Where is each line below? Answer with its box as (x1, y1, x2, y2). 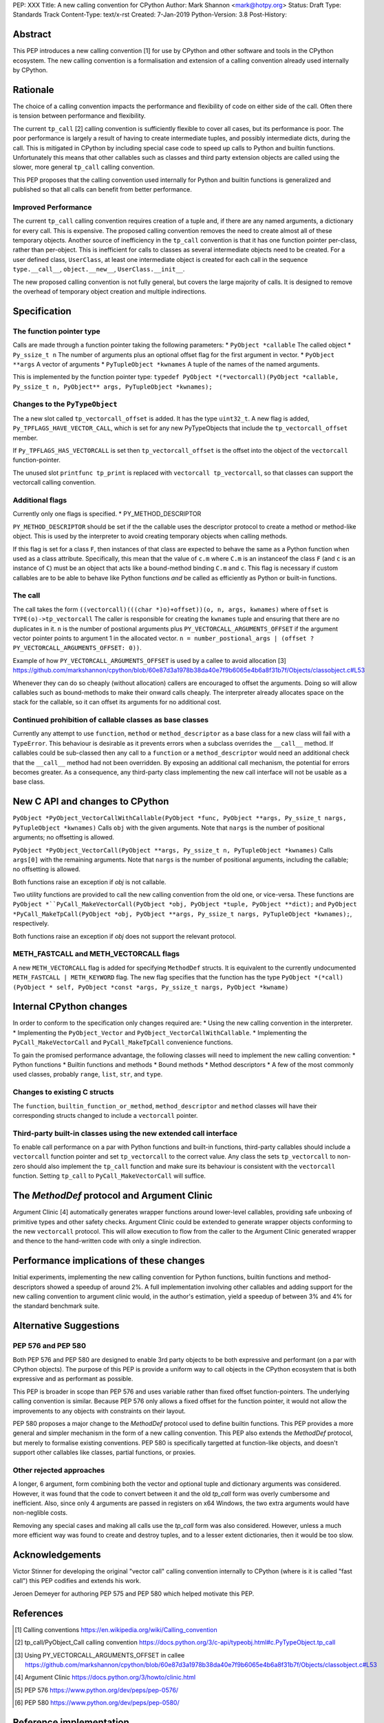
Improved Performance (12, 202, 92, 212)
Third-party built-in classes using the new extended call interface (12, 1128, 237, 1138)
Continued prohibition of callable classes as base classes (12, 715, 209, 725)
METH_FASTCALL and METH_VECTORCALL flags (12, 949, 180, 959)
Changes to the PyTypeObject (12, 400, 118, 409)
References (12, 1607, 63, 1619)
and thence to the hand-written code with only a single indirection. (12, 1237, 202, 1245)
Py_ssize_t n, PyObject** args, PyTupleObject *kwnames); (12, 383, 213, 391)
